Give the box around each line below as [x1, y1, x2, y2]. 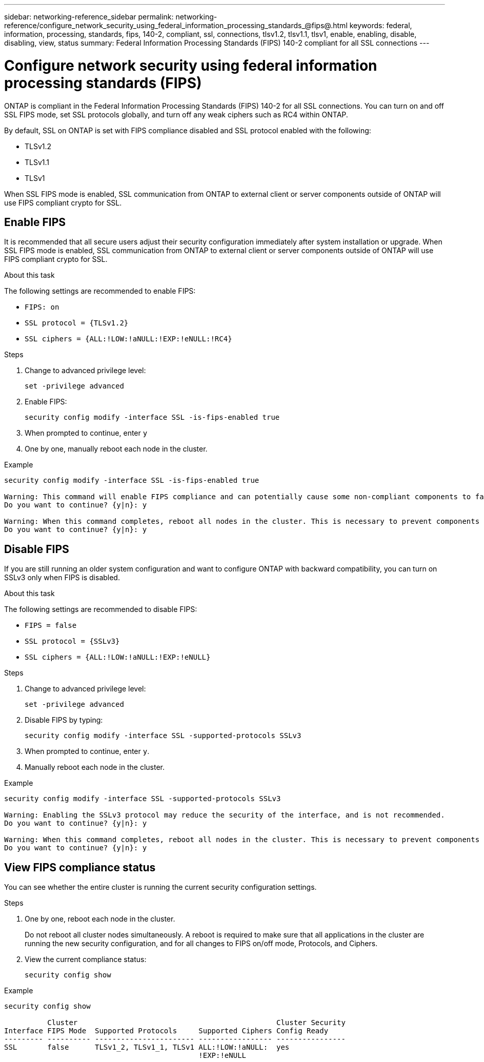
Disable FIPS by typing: [25, 716, 103, 725]
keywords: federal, [349, 21, 412, 30]
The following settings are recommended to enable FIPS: [4, 287, 196, 296]
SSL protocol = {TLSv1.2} [25, 319, 129, 328]
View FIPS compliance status [4, 861, 156, 874]
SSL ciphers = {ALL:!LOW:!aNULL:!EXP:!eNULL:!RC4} [25, 335, 232, 343]
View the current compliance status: [25, 955, 147, 964]
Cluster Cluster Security [47, 1018, 346, 1027]
